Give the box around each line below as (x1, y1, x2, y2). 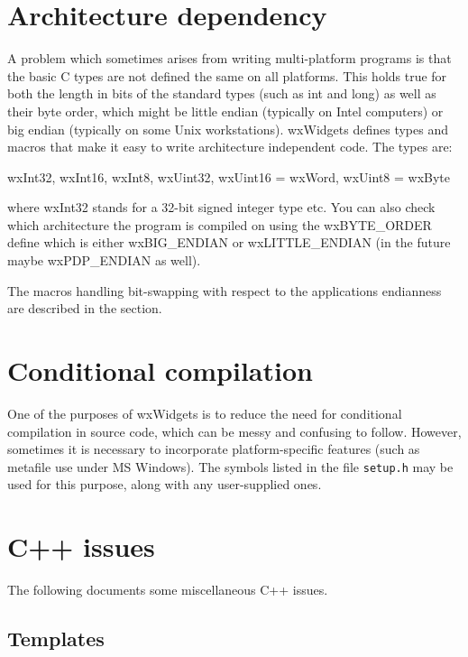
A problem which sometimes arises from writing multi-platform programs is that (7, 49, 452, 68)
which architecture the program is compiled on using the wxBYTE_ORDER (7, 215, 432, 234)
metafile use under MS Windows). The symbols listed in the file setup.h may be (7, 457, 454, 476)
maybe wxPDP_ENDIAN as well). (7, 251, 201, 270)
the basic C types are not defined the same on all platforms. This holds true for (7, 66, 447, 85)
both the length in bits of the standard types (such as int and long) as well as (7, 84, 436, 103)
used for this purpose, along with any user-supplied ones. (7, 475, 322, 494)
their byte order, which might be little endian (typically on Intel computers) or (7, 101, 444, 120)
